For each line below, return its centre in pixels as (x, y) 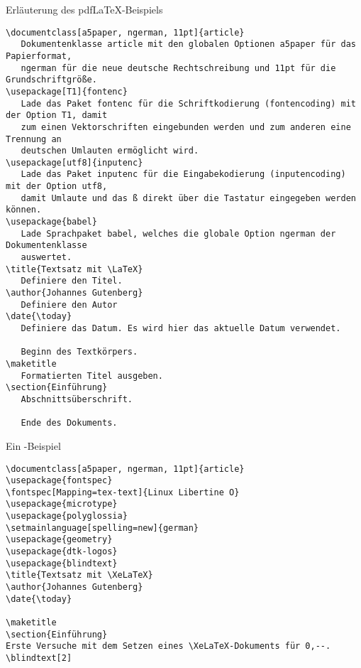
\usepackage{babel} (51, 222)
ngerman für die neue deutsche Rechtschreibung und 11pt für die (178, 68)
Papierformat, (39, 56)
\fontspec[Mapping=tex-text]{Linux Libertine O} (123, 492)
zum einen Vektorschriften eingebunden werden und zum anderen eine (186, 127)
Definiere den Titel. (72, 281)
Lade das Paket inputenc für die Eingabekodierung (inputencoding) (183, 174)
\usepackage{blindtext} (62, 563)
